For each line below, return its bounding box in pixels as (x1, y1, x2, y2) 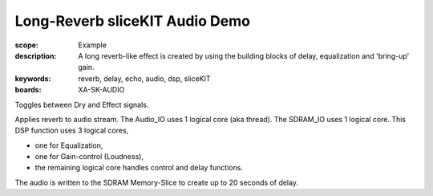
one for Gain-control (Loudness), (34, 152, 144, 161)
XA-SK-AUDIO (78, 85, 125, 95)
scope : (14, 40, 39, 50)
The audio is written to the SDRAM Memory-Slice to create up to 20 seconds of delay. (14, 178, 298, 187)
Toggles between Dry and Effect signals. (14, 100, 149, 109)
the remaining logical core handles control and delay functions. (34, 163, 244, 173)
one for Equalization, (34, 141, 103, 150)
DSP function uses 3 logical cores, (14, 125, 129, 136)
